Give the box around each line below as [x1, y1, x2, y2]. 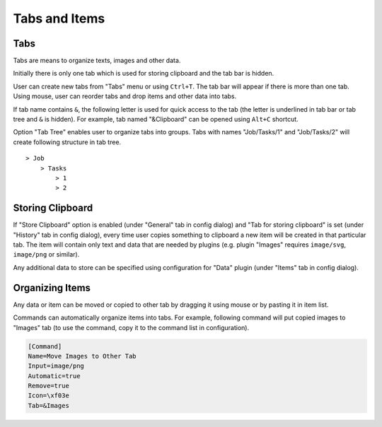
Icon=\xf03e [28, 392, 70, 399]
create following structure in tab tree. [13, 138, 122, 146]
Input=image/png [28, 362, 85, 370]
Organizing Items [13, 281, 91, 293]
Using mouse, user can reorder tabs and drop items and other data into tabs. [13, 92, 237, 100]
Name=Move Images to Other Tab [28, 352, 137, 360]
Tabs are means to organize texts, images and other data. [13, 57, 181, 65]
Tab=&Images [28, 402, 70, 409]
